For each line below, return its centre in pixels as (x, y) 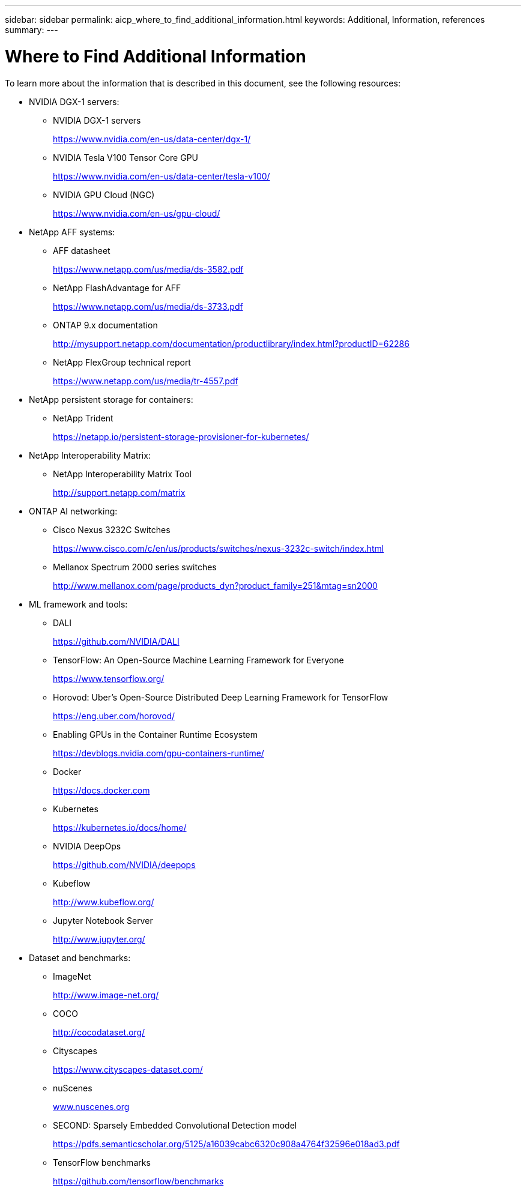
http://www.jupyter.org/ (99, 939)
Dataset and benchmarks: (80, 957)
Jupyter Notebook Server (103, 920)
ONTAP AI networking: (73, 511)
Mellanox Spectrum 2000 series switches (135, 567)
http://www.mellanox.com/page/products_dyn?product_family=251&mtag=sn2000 (215, 585)
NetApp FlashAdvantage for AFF (117, 288)
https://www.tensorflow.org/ (109, 678)
